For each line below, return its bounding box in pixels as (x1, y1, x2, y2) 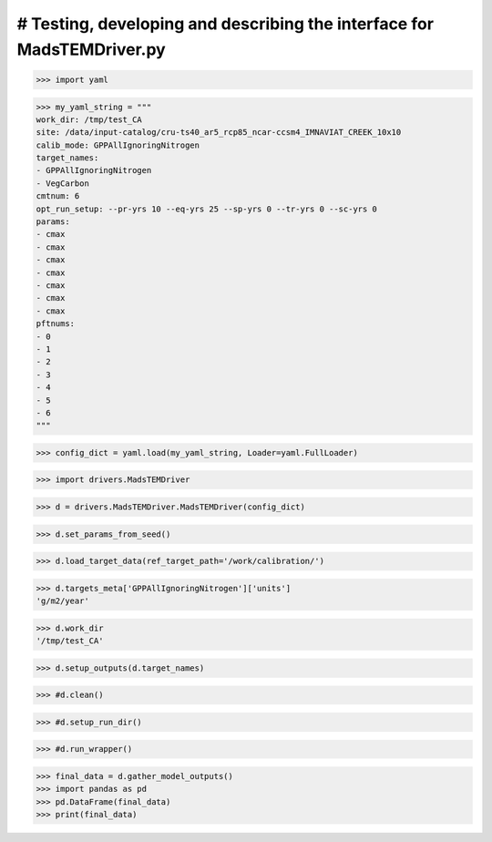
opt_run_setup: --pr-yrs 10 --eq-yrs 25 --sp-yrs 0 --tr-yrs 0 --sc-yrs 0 (36, 203, 378, 214)
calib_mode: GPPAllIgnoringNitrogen (36, 139, 200, 150)
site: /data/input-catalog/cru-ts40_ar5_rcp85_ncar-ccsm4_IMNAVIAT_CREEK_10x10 (36, 128, 402, 138)
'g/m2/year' (36, 596, 90, 606)
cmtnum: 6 (36, 191, 80, 201)
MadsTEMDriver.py (16, 39, 166, 59)
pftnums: (36, 319, 76, 329)
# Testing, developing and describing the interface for (16, 14, 435, 34)
